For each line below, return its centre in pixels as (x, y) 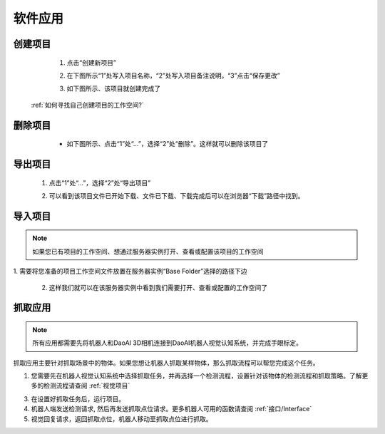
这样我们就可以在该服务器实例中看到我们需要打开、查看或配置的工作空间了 (158, 287)
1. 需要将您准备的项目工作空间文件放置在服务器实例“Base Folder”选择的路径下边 (130, 272)
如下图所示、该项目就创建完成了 (113, 88)
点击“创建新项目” (92, 62)
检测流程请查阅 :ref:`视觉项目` (87, 386)
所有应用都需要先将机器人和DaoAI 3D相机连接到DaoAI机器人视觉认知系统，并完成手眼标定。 (168, 343)
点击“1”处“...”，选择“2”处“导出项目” (100, 182)
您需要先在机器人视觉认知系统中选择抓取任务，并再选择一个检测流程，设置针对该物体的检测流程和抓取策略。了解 (196, 376)
